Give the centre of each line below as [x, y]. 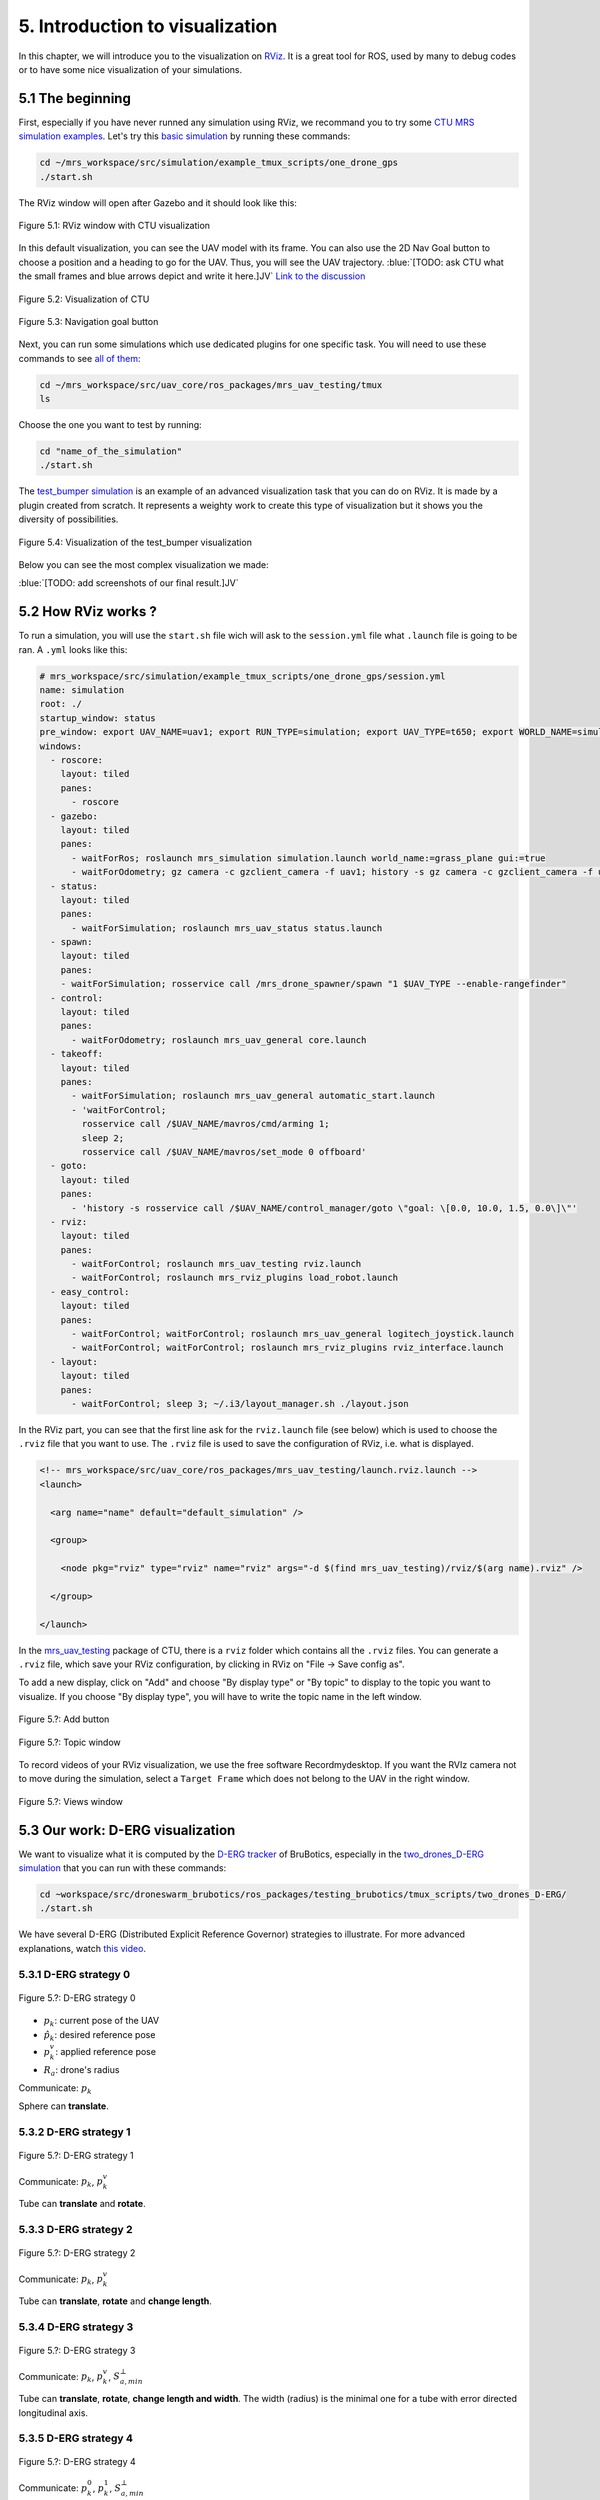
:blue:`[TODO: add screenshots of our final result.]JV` [128, 583]
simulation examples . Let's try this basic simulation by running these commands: [184, 136]
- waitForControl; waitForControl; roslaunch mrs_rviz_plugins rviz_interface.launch [287, 1348]
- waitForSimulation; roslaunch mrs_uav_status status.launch [227, 928]
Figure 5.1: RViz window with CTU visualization [114, 225]
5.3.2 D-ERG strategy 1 [74, 2132]
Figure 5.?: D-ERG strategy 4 [77, 2462]
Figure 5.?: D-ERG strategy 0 [77, 1997]
